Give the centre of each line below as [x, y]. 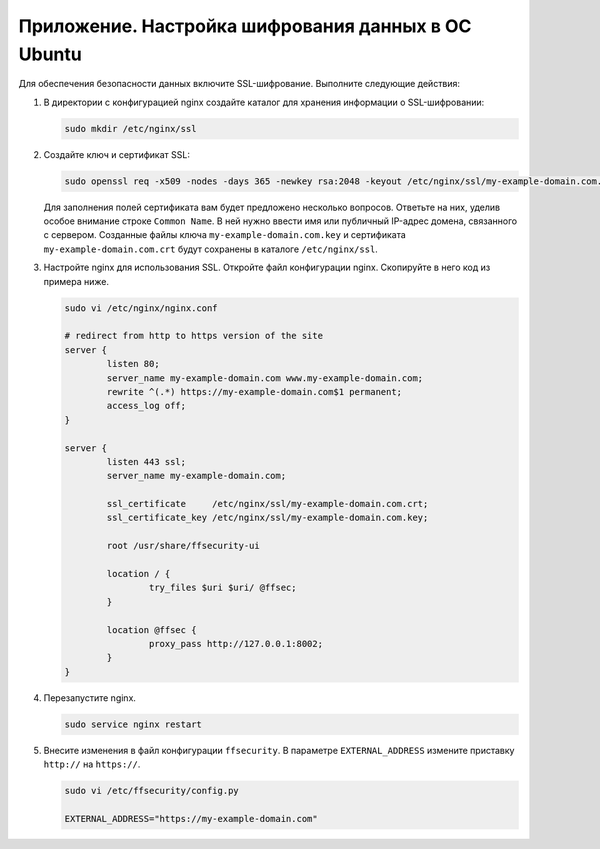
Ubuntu [50, 54]
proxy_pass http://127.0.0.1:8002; [236, 643]
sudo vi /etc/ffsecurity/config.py [151, 791]
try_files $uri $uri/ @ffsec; [222, 588]
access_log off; [146, 406]
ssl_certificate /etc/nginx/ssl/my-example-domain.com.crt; [267, 504]
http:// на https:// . [92, 764]
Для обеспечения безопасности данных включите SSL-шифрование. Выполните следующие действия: [239, 84]
